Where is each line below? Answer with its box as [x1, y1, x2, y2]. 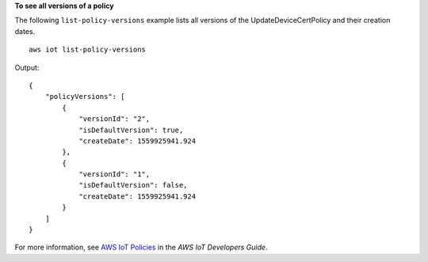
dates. [14, 26, 36, 36]
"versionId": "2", [78, 115, 151, 123]
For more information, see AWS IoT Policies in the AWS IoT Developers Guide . [14, 242, 268, 253]
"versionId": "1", [78, 170, 151, 179]
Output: [14, 63, 40, 72]
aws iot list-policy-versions [29, 45, 147, 55]
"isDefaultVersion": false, [78, 180, 188, 190]
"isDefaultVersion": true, [78, 125, 184, 135]
